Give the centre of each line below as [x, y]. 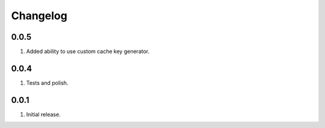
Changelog [39, 16]
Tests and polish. [47, 83]
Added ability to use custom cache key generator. [88, 52]
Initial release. [43, 114]
